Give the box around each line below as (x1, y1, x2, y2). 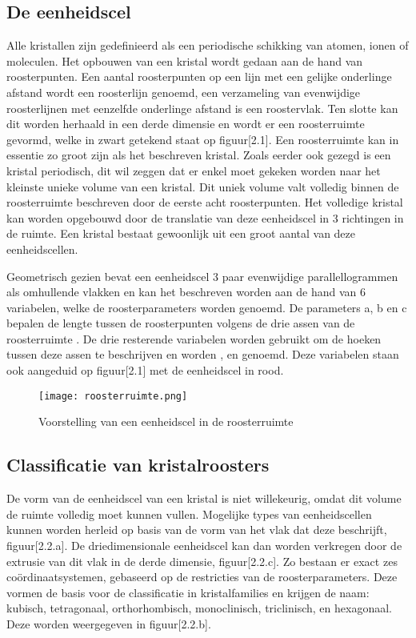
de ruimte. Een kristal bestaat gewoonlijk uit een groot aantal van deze (6, 225, 356, 242)
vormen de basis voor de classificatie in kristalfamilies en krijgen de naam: (6, 584, 370, 600)
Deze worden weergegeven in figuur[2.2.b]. (6, 615, 211, 632)
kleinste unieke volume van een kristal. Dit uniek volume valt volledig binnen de (6, 178, 399, 195)
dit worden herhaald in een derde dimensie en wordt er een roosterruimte (6, 115, 365, 132)
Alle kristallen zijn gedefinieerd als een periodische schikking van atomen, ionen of (6, 37, 409, 54)
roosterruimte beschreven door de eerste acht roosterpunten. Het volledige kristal (6, 194, 403, 211)
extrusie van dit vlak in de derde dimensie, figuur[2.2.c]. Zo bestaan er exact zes (6, 552, 398, 569)
